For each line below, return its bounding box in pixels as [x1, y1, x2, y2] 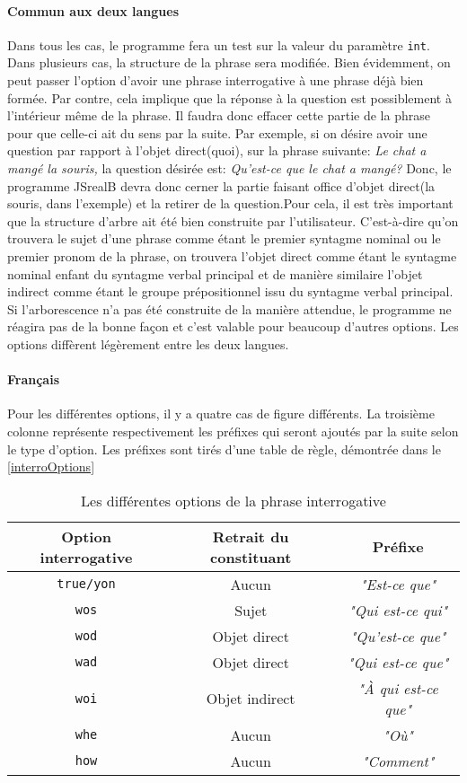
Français [7, 370, 60, 389]
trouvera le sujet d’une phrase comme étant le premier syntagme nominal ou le [7, 229, 441, 248]
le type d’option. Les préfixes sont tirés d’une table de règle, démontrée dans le [7, 439, 441, 458]
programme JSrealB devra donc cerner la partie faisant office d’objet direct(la [7, 176, 436, 195]
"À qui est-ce [357, 677, 438, 699]
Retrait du [212, 525, 289, 547]
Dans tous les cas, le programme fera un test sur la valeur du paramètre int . [7, 35, 430, 54]
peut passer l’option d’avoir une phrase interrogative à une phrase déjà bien [7, 71, 424, 90]
